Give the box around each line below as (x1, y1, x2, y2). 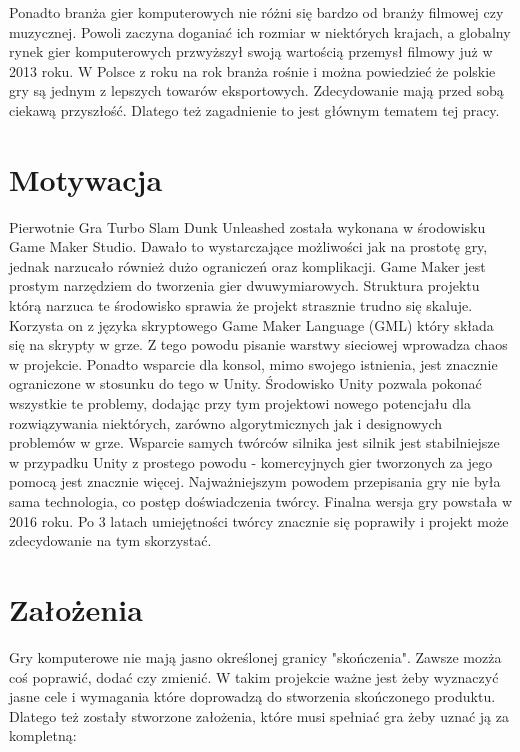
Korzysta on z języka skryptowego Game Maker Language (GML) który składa (9, 314, 494, 335)
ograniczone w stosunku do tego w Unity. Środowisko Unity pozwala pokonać (9, 373, 482, 394)
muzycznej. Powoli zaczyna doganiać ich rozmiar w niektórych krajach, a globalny (9, 21, 511, 42)
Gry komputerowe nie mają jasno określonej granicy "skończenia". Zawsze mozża (9, 646, 502, 667)
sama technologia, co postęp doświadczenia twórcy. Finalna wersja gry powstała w (9, 491, 513, 511)
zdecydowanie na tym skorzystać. (9, 530, 212, 551)
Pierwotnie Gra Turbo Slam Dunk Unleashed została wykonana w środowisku (9, 216, 486, 237)
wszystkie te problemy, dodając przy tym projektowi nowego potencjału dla (9, 393, 471, 414)
